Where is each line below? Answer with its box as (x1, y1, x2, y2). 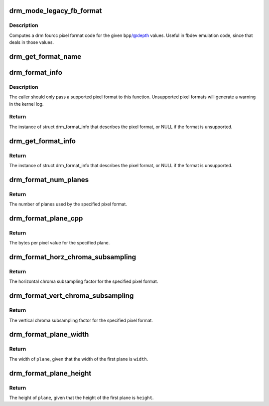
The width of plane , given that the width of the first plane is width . (9, 356, 148, 362)
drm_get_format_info (9, 137, 76, 145)
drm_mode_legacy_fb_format (9, 6, 102, 15)
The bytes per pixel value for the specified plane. (9, 240, 110, 246)
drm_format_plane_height (9, 369, 92, 378)
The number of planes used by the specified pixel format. (9, 201, 127, 207)
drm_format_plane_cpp (9, 214, 83, 222)
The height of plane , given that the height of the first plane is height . (9, 395, 154, 401)
